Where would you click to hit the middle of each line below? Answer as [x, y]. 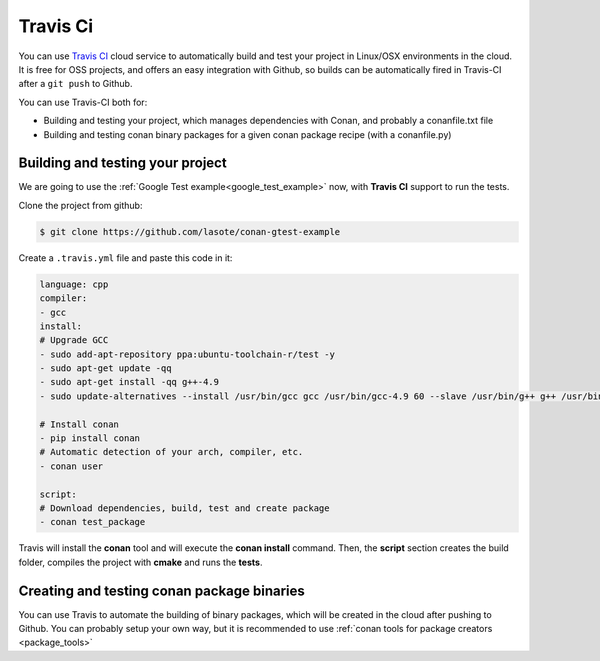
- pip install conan [89, 438]
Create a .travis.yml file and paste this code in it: [125, 257]
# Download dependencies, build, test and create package [184, 508]
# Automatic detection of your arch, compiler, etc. [171, 452]
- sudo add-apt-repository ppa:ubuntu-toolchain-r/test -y [187, 354]
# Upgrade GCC [74, 340]
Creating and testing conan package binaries [161, 590]
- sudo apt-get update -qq [105, 368]
